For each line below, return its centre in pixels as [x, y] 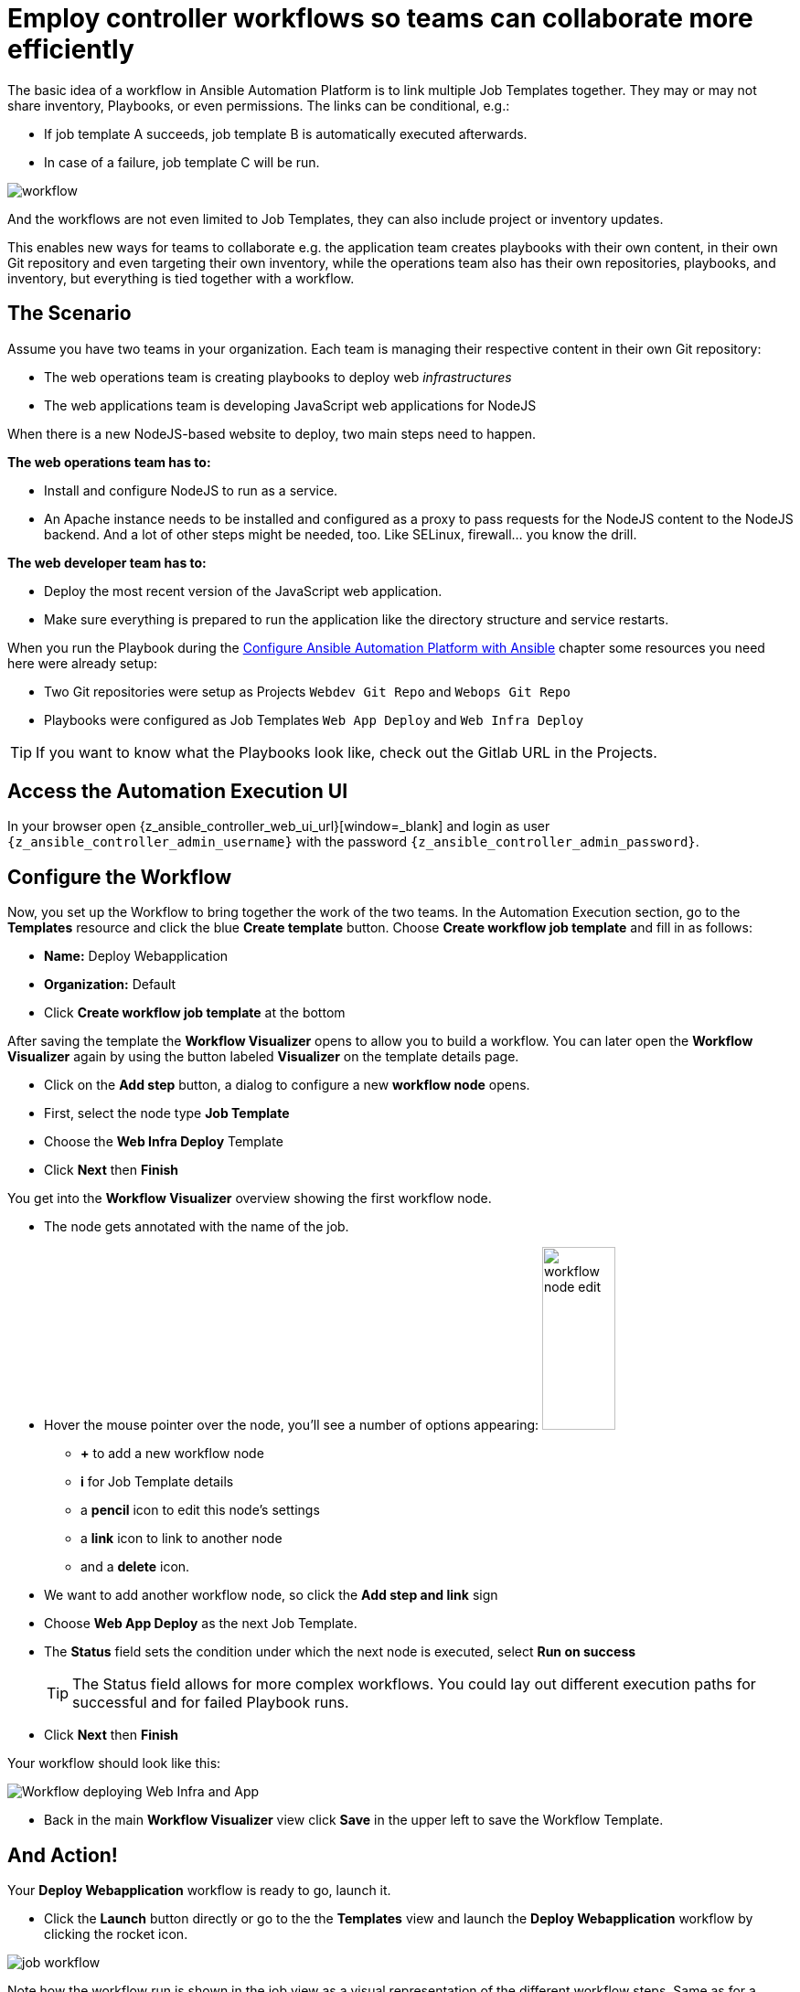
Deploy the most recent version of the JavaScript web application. [243, 591]
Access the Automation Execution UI [178, 792]
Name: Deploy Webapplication [136, 956]
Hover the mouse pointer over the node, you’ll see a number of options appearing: [292, 1425]
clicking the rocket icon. [116, 1934]
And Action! [63, 1855]
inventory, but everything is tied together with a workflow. [181, 278]
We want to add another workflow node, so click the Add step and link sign [271, 1595]
